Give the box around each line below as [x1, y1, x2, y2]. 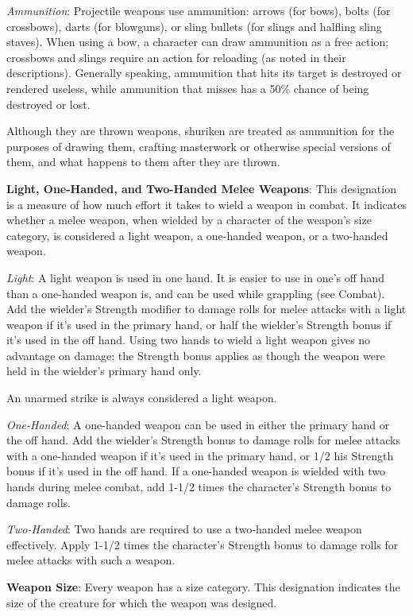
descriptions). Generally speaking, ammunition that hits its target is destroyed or [6, 64, 402, 81]
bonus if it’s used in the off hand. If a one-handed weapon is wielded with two [6, 463, 386, 479]
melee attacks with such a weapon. [6, 552, 176, 568]
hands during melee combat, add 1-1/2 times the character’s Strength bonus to [6, 478, 392, 495]
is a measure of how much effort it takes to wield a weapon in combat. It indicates [6, 196, 407, 212]
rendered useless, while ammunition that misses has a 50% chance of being [6, 79, 369, 96]
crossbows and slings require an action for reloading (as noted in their [6, 48, 346, 65]
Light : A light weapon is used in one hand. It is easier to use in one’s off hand [6, 269, 384, 285]
